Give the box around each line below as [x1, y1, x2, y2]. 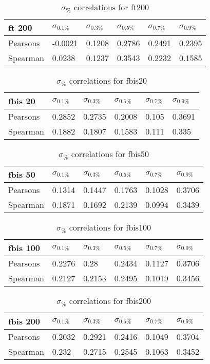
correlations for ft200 [74, 1, 149, 13]
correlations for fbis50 [71, 148, 149, 160]
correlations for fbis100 [69, 221, 151, 233]
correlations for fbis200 [69, 295, 151, 306]
